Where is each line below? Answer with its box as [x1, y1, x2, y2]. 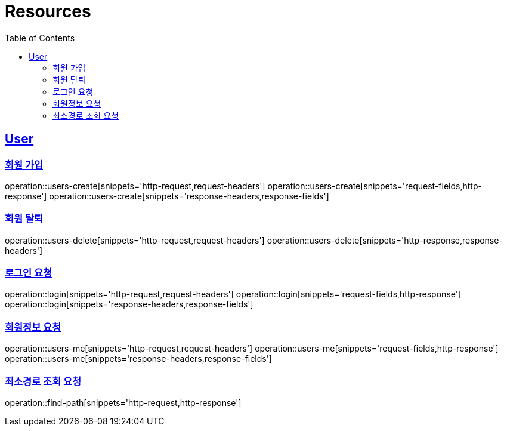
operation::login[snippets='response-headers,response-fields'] [5, 299, 253, 310]
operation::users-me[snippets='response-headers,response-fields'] [5, 353, 272, 364]
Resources [5, 1, 91, 21]
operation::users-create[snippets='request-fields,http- [267, 180, 482, 191]
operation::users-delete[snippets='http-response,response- [267, 235, 503, 245]
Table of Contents [5, 32, 75, 43]
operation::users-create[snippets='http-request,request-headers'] [5, 180, 265, 191]
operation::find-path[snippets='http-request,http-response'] [5, 397, 242, 408]
